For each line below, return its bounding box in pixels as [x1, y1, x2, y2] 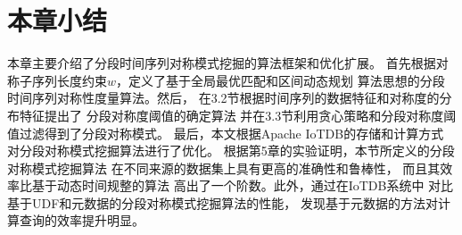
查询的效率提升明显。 [19, 211, 144, 230]
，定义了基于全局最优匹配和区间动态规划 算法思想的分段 [116, 71, 445, 89]
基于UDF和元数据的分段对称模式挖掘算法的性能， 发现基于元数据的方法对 [7, 193, 438, 212]
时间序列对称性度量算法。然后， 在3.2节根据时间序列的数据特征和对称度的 [7, 88, 440, 107]
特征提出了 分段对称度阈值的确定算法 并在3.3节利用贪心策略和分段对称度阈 [19, 105, 457, 124]
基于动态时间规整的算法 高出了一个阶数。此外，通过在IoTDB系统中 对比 [31, 176, 454, 195]
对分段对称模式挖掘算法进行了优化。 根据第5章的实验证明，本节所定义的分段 [7, 141, 455, 160]
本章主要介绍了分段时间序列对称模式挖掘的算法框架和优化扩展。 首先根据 [7, 54, 436, 72]
